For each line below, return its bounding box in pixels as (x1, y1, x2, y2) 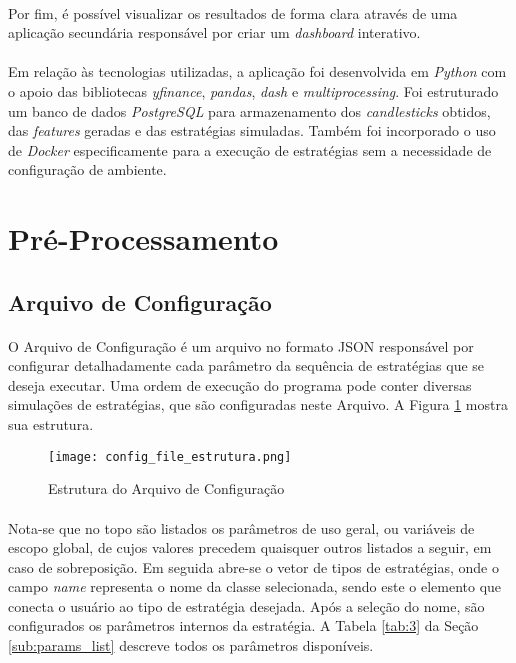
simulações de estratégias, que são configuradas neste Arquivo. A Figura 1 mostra (8, 394, 508, 415)
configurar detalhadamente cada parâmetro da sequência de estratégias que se (8, 355, 485, 376)
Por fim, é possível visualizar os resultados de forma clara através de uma (8, 2, 458, 23)
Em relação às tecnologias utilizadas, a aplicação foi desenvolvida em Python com (8, 61, 507, 82)
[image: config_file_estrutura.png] (48, 449, 292, 464)
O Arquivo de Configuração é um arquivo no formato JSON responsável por (8, 335, 474, 356)
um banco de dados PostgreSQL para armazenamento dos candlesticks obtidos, (8, 100, 491, 121)
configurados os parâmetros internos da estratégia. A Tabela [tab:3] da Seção (8, 615, 479, 636)
